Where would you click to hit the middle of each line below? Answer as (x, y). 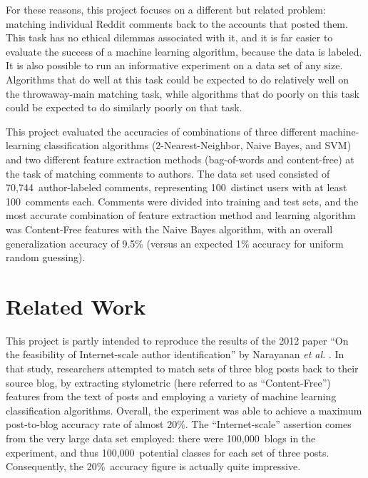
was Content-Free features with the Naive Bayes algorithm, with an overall (169, 229)
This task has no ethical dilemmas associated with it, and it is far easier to (169, 37)
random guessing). (46, 257)
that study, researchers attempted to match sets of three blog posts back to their (182, 368)
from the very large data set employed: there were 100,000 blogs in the (161, 438)
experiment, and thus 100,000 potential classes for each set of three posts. (168, 452)
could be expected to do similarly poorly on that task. (124, 107)
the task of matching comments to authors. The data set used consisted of (168, 173)
